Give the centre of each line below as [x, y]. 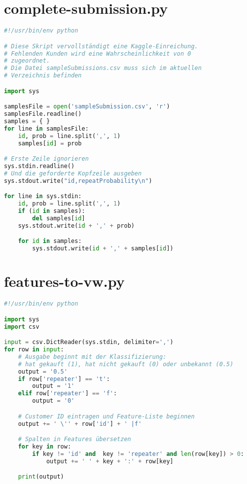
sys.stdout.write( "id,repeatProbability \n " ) [78, 181]
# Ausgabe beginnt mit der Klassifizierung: [92, 357]
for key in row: [45, 446]
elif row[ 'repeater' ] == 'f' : [68, 394]
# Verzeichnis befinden [43, 76]
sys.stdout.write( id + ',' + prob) [76, 225]
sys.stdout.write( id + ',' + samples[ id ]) [103, 249]
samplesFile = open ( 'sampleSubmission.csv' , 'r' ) [87, 107]
